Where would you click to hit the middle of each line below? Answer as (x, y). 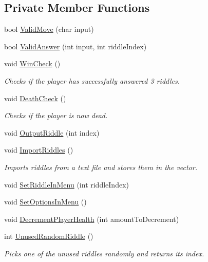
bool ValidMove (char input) (49, 29)
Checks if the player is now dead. (56, 115)
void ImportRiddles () (39, 150)
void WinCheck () (32, 63)
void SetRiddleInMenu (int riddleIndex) (67, 184)
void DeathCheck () (35, 98)
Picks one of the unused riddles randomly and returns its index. (104, 253)
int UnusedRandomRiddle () (49, 236)
